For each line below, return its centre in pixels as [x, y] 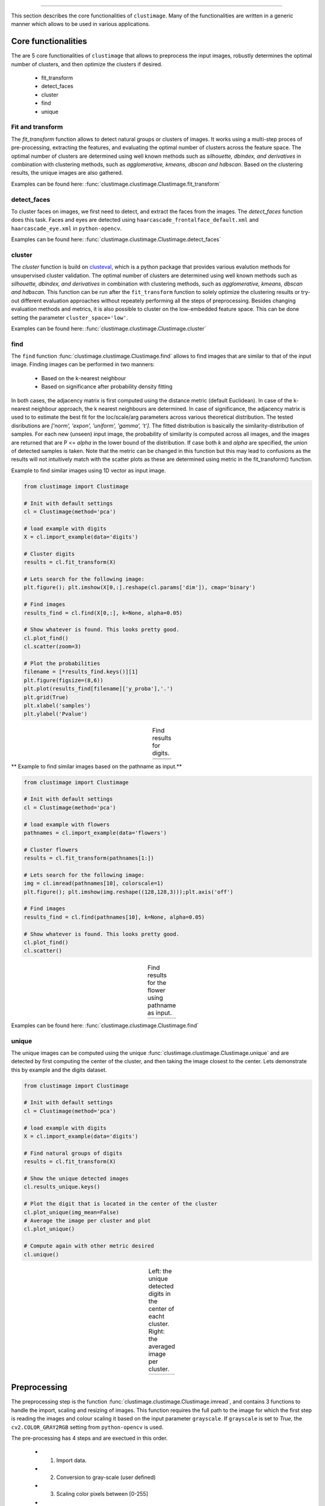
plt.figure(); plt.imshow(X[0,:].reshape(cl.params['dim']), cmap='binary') [140, 588]
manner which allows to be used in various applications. [81, 24]
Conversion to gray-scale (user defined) [106, 1477]
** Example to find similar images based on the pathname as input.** [97, 766]
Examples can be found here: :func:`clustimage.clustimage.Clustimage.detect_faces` [116, 239]
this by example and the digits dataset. [59, 1070]
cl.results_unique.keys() [62, 1187]
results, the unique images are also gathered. [67, 173]
